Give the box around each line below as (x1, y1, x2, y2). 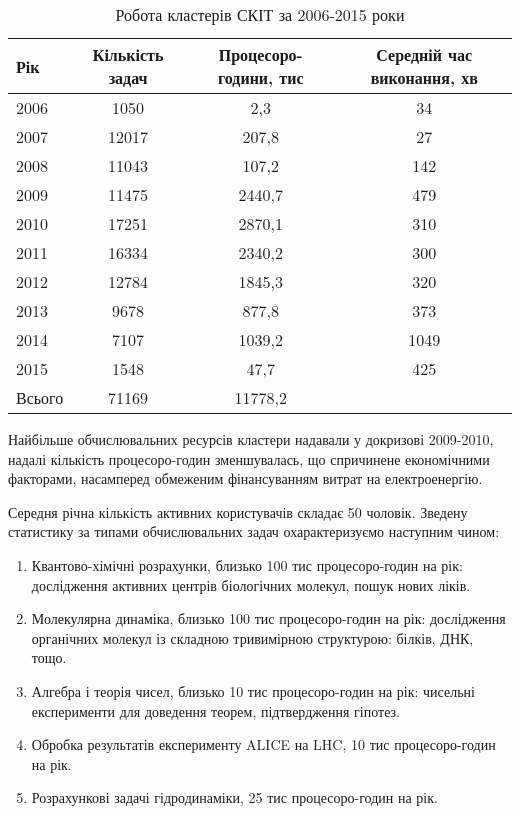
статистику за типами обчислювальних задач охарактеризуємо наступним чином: (8, 521, 500, 542)
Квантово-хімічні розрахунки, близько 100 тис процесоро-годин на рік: (31, 554, 463, 575)
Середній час (376, 43, 473, 66)
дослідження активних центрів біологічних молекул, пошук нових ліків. (31, 574, 471, 595)
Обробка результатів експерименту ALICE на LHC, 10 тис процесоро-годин (31, 734, 496, 755)
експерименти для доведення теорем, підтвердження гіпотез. (31, 700, 400, 721)
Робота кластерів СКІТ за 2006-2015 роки (115, 3, 405, 26)
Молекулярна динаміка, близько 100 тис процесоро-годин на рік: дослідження (31, 608, 506, 629)
